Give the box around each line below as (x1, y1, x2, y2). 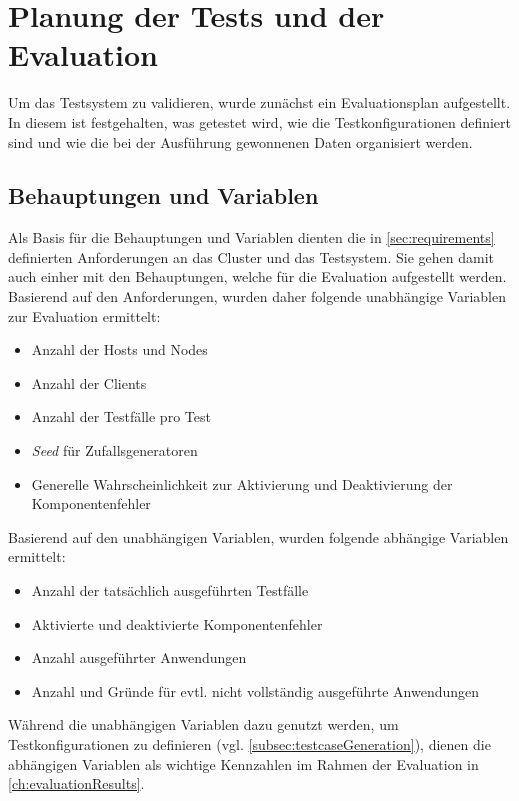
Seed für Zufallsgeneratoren (31, 440, 198, 461)
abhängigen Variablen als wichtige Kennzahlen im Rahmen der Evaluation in (8, 753, 479, 774)
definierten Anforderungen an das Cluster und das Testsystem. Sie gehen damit (8, 246, 494, 267)
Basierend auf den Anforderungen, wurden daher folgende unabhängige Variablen (8, 286, 506, 307)
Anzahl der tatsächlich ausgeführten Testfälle (31, 580, 309, 601)
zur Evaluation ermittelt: (8, 305, 161, 326)
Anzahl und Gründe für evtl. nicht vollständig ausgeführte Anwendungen (31, 680, 480, 701)
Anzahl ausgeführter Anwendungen (31, 647, 247, 668)
